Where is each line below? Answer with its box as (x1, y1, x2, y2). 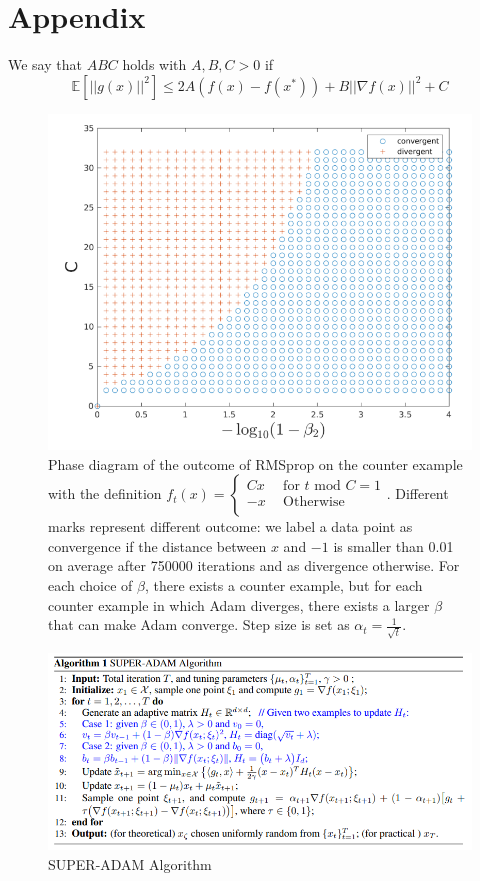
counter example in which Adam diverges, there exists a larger (48, 594, 430, 615)
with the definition (48, 483, 162, 504)
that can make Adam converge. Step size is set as (48, 614, 350, 635)
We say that (8, 54, 82, 75)
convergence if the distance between (48, 535, 267, 556)
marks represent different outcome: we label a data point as (48, 516, 413, 537)
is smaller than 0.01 (333, 535, 454, 556)
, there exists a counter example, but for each (144, 574, 423, 595)
